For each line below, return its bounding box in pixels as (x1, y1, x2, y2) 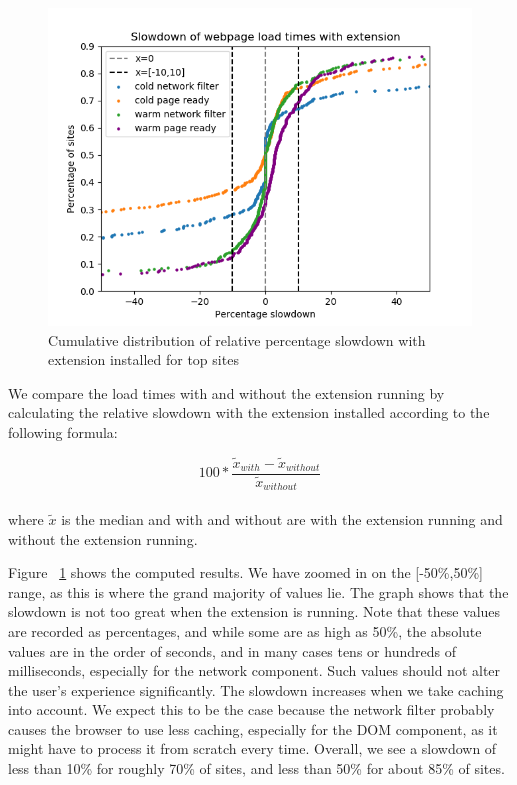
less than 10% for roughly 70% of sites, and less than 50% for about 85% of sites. (8, 758, 505, 779)
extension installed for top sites (48, 349, 239, 370)
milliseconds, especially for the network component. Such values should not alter (8, 660, 501, 681)
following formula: (8, 421, 118, 442)
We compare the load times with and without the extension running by (8, 382, 445, 403)
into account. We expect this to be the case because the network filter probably (8, 699, 495, 720)
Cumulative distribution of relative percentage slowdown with (48, 329, 426, 350)
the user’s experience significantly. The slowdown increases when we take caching (8, 679, 504, 700)
